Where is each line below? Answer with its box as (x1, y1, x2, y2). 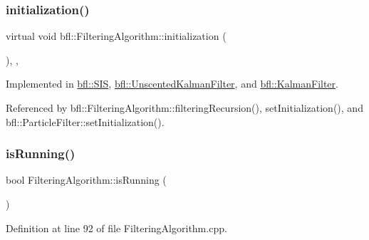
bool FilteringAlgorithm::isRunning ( (6, 172, 167, 187)
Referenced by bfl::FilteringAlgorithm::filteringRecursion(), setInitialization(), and (6, 100, 363, 115)
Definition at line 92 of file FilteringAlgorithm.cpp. (6, 220, 227, 235)
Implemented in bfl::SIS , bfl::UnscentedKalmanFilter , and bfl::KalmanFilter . (6, 76, 338, 91)
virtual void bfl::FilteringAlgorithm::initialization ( (6, 28, 227, 43)
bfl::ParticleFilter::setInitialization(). (6, 114, 165, 129)
